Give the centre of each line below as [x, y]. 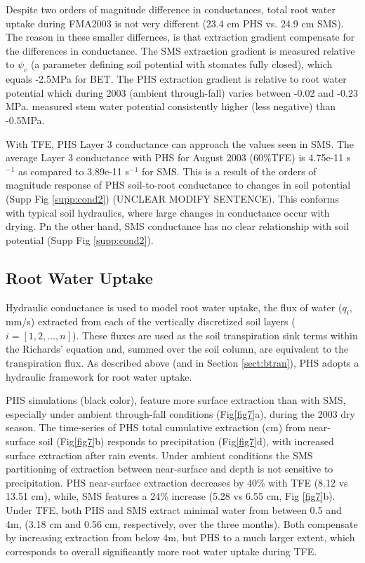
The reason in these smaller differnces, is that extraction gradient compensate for [180, 37]
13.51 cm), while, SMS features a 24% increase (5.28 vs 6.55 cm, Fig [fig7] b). [171, 496]
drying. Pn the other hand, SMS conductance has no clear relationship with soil [178, 226]
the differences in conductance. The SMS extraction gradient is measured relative [180, 50]
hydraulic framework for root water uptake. [99, 376]
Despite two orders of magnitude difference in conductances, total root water [171, 9]
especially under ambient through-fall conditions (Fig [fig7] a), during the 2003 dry [180, 413]
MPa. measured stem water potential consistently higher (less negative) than [171, 106]
